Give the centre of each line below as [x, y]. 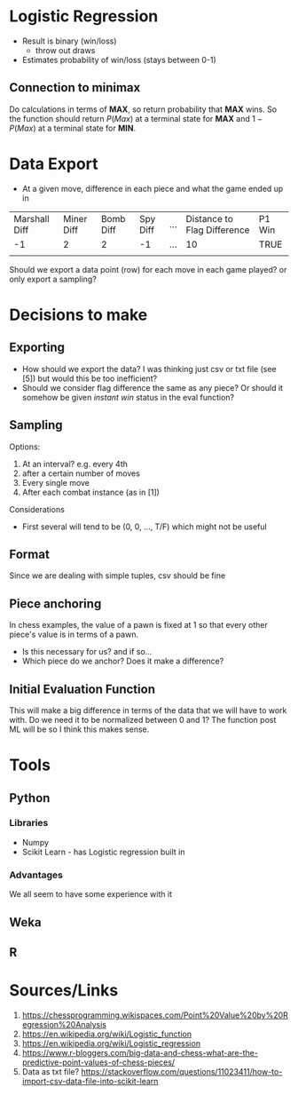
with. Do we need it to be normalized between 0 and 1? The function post [143, 719]
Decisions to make [78, 315]
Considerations [37, 509]
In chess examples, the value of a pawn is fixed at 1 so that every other [139, 625]
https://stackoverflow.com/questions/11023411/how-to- [182, 1071]
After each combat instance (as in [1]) [90, 492]
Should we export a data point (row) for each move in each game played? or [148, 269]
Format [30, 554]
